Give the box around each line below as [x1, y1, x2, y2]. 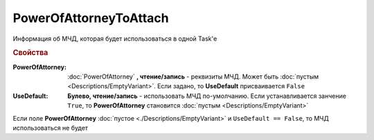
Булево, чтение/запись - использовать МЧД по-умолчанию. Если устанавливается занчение [67, 92, 346, 100]
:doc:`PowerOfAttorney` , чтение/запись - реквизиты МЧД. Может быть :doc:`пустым [67, 72, 319, 81]
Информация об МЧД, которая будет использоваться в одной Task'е [12, 34, 217, 43]
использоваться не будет [12, 123, 89, 132]
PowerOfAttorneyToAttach [12, 10, 169, 26]
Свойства [12, 48, 48, 58]
